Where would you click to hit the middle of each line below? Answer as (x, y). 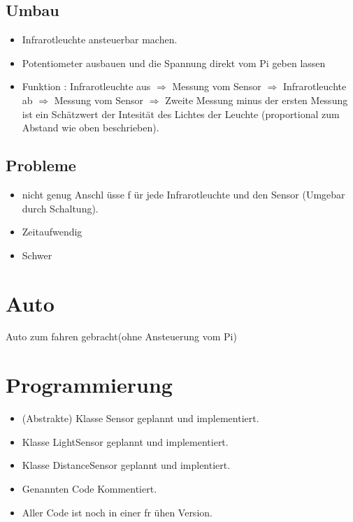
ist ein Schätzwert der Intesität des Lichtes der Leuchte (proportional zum (181, 114)
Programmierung (89, 385)
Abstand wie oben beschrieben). (91, 128)
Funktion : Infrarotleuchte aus (86, 86)
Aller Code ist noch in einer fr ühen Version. (117, 512)
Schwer (37, 255)
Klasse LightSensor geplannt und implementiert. (125, 441)
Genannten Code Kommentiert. (89, 488)
